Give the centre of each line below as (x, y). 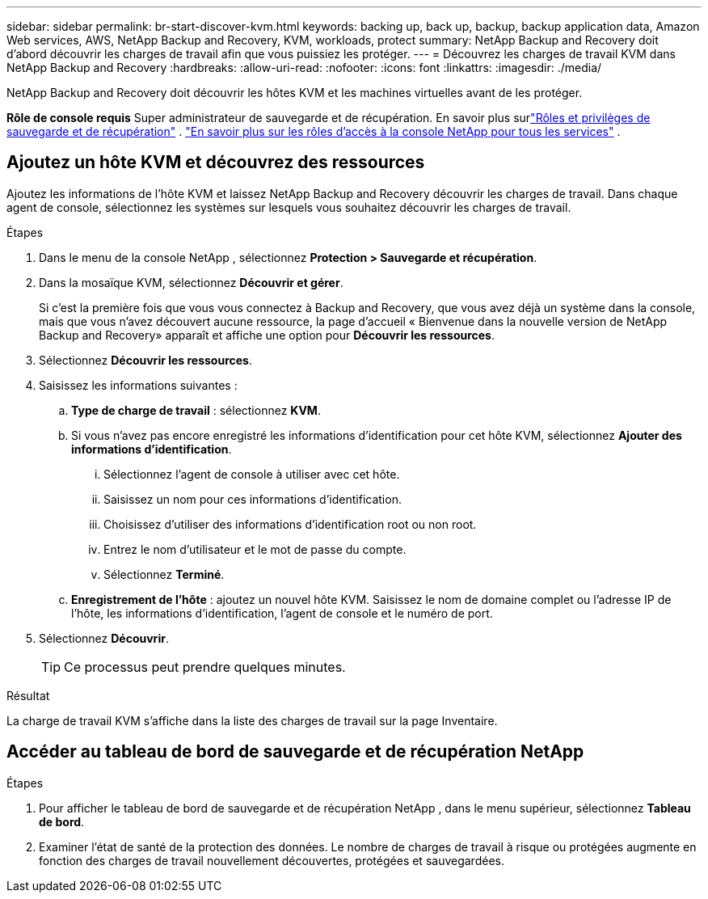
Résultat (28, 695)
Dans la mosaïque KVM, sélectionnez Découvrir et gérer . (191, 282)
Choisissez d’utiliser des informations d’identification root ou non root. (290, 524)
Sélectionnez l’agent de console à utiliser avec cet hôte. (252, 474)
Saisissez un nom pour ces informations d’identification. (253, 499)
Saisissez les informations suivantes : (138, 385)
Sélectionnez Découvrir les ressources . (145, 360)
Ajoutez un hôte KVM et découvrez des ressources (216, 162)
